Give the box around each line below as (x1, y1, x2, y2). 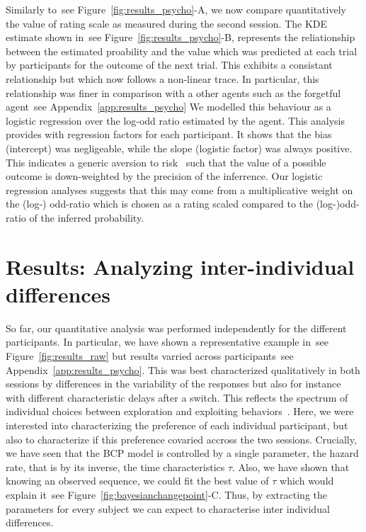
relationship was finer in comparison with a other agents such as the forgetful (6, 85, 341, 100)
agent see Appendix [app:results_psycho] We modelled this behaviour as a (6, 99, 331, 114)
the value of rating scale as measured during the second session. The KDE (6, 16, 328, 30)
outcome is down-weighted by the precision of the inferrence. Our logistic (6, 169, 323, 183)
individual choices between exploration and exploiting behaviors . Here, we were (6, 404, 354, 419)
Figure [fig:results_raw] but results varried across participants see (6, 349, 294, 363)
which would (280, 473, 334, 488)
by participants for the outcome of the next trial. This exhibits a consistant (6, 57, 333, 72)
